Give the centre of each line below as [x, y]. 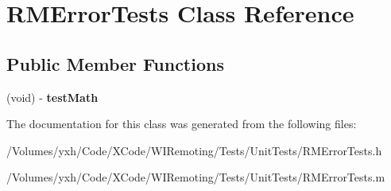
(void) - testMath [52, 97]
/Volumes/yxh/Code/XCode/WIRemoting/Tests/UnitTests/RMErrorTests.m [196, 177]
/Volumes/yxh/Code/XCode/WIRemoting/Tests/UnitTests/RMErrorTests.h [194, 150]
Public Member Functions [115, 63]
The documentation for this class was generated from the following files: [182, 124]
